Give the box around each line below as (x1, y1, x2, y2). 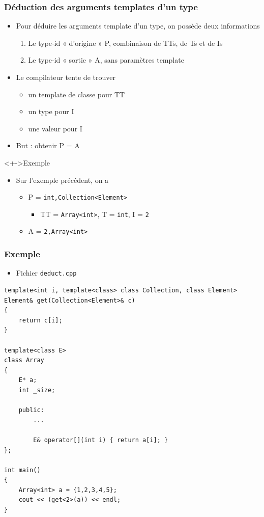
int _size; (18, 386, 55, 394)
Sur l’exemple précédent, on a (16, 174, 109, 185)
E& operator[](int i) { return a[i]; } (33, 436, 168, 444)
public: (18, 406, 44, 414)
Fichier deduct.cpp (16, 267, 77, 278)
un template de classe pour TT (28, 89, 125, 99)
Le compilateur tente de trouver (16, 72, 115, 82)
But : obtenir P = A (16, 140, 80, 151)
